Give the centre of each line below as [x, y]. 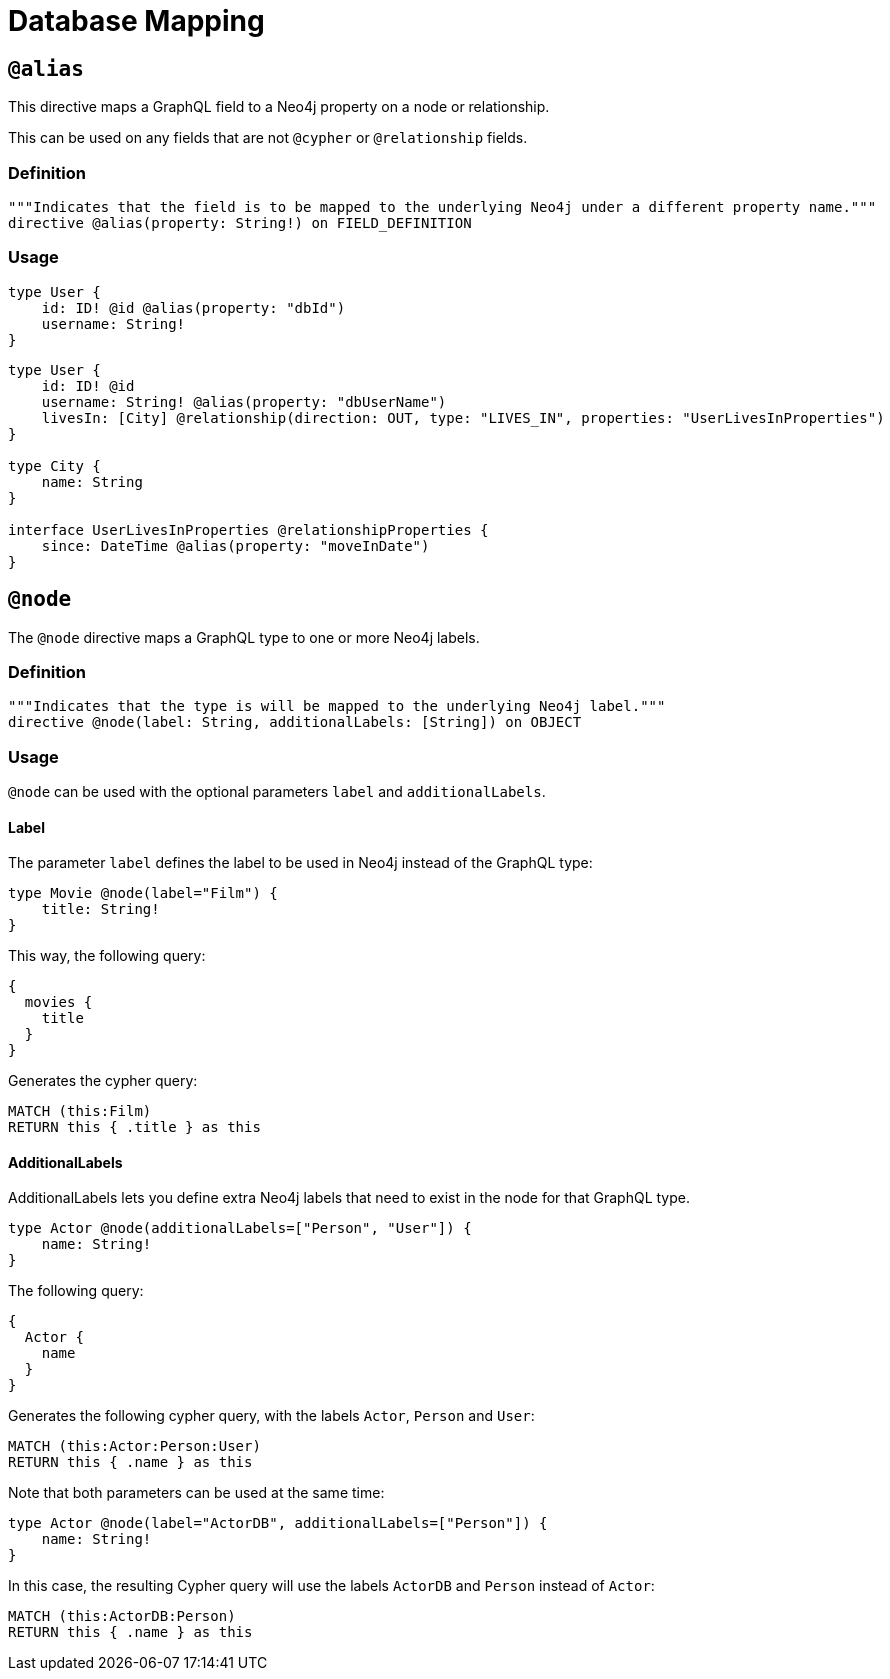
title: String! [100, 909]
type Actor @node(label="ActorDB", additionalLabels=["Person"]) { [278, 1523]
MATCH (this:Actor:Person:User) [134, 1446]
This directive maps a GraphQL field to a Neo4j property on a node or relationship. [279, 107]
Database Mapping [136, 21]
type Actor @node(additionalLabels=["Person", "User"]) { [240, 1228]
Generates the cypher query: [103, 1081]
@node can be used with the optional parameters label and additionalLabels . [277, 792]
